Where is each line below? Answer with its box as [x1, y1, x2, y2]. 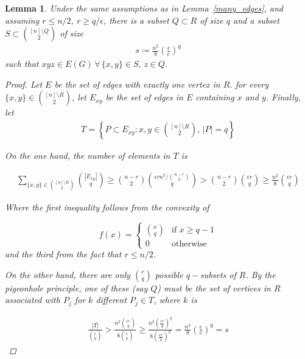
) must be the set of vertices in [157, 281, 271, 294]
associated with [5, 293, 60, 306]
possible [155, 268, 183, 281]
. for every [230, 77, 269, 90]
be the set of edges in [105, 91, 183, 103]
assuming [5, 13, 40, 26]
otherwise [172, 239, 207, 248]
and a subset [233, 13, 279, 26]
